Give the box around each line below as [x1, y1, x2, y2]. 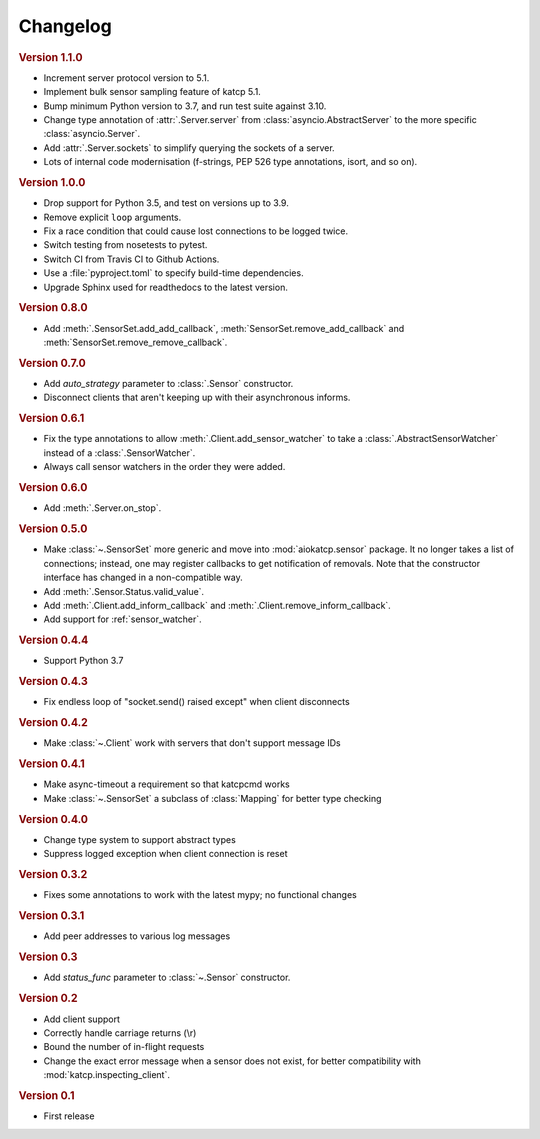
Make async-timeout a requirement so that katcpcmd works [43, 778, 290, 790]
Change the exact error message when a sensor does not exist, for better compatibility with [43, 1055, 422, 1067]
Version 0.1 [18, 1088, 75, 1102]
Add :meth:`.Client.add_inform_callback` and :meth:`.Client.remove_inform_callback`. [43, 599, 392, 611]
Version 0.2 [18, 991, 78, 1005]
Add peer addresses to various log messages [43, 930, 231, 942]
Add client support [43, 1013, 120, 1025]
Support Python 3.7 [43, 655, 124, 667]
